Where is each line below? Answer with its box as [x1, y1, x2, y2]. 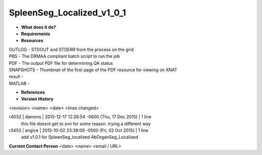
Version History [21, 96, 53, 102]
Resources [21, 38, 44, 44]
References [21, 90, 45, 95]
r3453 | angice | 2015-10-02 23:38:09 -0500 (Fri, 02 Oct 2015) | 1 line [9, 127, 148, 133]
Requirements [21, 31, 50, 36]
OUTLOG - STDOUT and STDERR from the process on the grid [9, 46, 134, 52]
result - [9, 74, 24, 79]
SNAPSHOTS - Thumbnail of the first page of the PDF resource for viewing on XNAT [9, 67, 178, 73]
